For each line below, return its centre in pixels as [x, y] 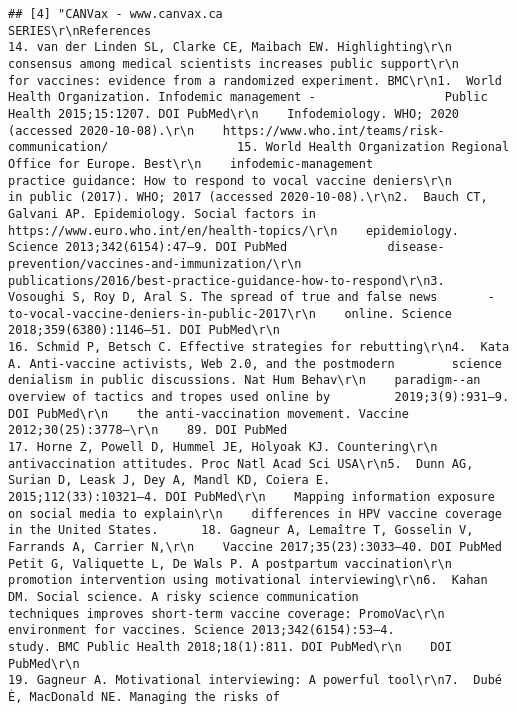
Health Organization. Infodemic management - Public [248, 97]
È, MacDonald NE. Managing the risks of [144, 696]
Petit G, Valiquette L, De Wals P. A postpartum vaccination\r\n [230, 563]
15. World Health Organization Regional [373, 147]
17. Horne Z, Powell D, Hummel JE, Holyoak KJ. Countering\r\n [223, 447]
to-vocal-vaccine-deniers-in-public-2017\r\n [162, 313]
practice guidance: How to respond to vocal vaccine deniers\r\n [230, 180]
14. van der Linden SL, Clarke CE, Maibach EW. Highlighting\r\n [230, 47]
